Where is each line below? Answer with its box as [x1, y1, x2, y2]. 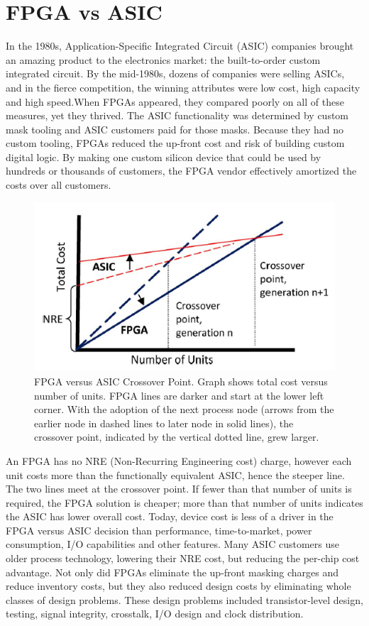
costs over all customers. [6, 177, 111, 192]
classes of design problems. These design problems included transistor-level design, [6, 592, 363, 607]
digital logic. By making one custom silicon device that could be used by [6, 149, 321, 164]
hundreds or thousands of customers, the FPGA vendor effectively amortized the [6, 163, 357, 178]
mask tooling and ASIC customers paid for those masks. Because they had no [6, 121, 343, 136]
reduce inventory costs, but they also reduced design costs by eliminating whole [6, 578, 351, 593]
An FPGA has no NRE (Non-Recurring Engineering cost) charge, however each [6, 453, 352, 468]
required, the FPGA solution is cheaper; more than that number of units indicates [6, 495, 363, 510]
